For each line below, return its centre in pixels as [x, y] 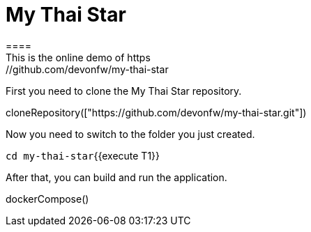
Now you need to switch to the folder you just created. [130, 134]
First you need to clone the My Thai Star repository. [124, 91]
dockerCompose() [47, 199]
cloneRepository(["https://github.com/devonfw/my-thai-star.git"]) [156, 112]
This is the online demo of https [78, 57]
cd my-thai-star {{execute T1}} [83, 155]
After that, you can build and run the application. [116, 177]
